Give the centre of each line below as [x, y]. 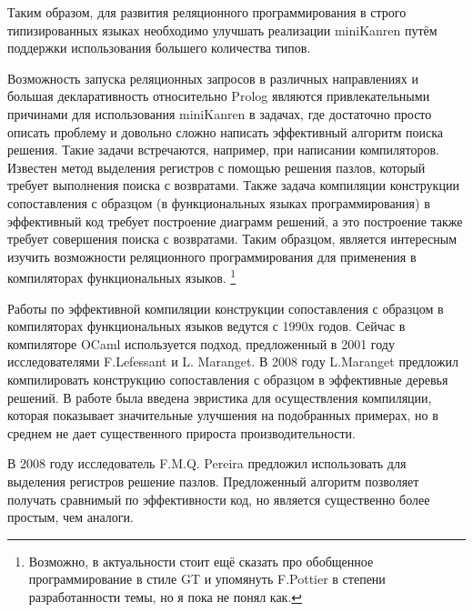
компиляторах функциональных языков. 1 [122, 276]
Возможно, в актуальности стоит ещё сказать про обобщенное [201, 561]
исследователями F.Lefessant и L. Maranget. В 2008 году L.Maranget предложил [233, 361]
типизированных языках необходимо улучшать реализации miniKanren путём [222, 30]
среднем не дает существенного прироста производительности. [181, 432]
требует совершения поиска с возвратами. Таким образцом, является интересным [232, 239]
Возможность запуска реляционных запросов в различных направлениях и [213, 78]
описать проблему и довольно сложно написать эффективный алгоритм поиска [226, 131]
